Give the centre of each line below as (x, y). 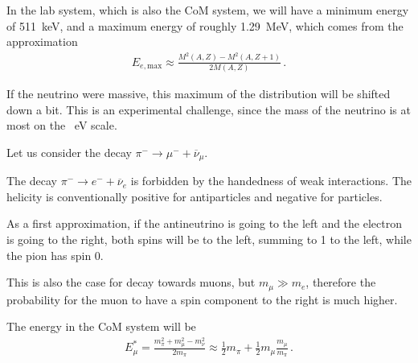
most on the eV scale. (62, 125)
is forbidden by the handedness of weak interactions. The (271, 181)
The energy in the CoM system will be (101, 326)
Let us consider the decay (69, 152)
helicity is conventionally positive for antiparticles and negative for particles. (195, 196)
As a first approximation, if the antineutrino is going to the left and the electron (204, 223)
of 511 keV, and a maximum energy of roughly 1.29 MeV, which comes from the (205, 25)
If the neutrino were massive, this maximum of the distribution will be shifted (199, 94)
